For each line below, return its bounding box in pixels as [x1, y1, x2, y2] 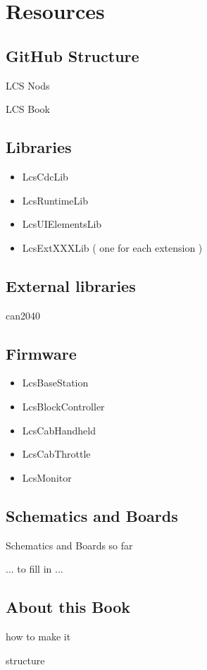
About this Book [6, 596, 131, 618]
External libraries [6, 274, 136, 296]
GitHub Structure [6, 44, 139, 66]
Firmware [6, 342, 77, 364]
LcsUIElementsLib [22, 217, 102, 231]
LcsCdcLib [22, 169, 68, 183]
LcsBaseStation [22, 375, 89, 390]
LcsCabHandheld [22, 422, 96, 437]
